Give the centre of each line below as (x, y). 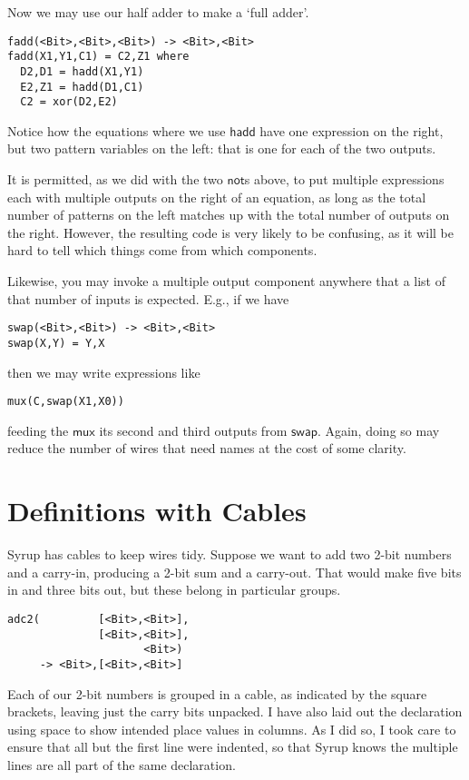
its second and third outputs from (193, 430)
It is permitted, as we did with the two (115, 179)
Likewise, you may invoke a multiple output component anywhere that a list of (226, 281)
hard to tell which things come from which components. (162, 250)
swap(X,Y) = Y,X (56, 343)
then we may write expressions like (104, 372)
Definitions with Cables (157, 511)
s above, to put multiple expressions (344, 179)
